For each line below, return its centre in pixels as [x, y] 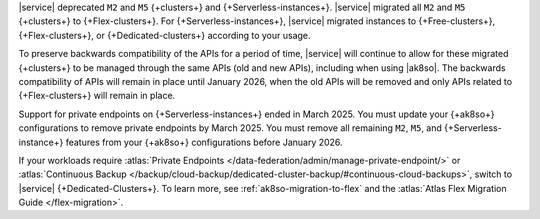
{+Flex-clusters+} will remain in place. [97, 96]
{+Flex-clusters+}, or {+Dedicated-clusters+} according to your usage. [164, 35]
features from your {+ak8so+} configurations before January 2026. [204, 142]
